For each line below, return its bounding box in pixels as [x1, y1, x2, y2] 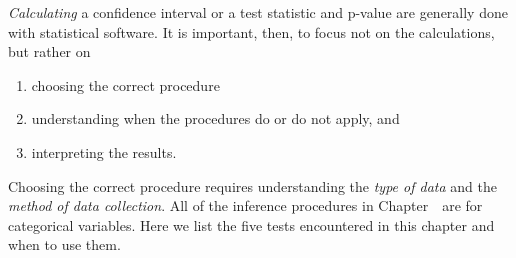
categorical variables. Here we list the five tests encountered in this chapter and [8, 214, 495, 235]
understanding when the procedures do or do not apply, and [31, 108, 400, 129]
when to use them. [8, 234, 121, 255]
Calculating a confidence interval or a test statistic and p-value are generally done [8, 2, 508, 22]
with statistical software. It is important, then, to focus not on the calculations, [8, 21, 495, 42]
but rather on [8, 41, 91, 62]
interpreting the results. [31, 141, 177, 162]
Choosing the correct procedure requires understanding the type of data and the [8, 175, 497, 196]
